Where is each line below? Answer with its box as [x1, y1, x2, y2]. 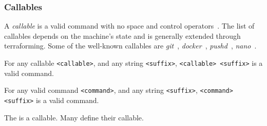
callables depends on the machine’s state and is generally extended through [4, 30, 241, 41]
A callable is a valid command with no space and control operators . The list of [4, 20, 255, 31]
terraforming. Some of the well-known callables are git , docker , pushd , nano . [4, 40, 257, 51]
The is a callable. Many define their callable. [4, 112, 144, 122]
